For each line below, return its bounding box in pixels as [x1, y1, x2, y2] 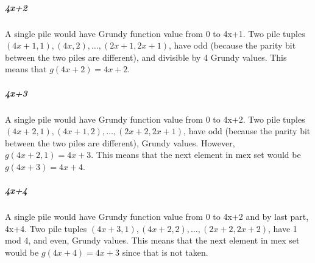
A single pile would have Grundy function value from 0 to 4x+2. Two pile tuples [5, 112, 305, 125]
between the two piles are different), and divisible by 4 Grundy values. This [5, 50, 287, 63]
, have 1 [268, 222, 297, 234]
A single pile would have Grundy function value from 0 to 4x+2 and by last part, [5, 210, 309, 223]
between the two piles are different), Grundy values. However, [5, 136, 235, 149]
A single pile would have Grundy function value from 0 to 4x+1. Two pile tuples [5, 27, 305, 39]
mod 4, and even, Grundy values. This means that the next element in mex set [5, 234, 300, 247]
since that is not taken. [122, 245, 208, 258]
